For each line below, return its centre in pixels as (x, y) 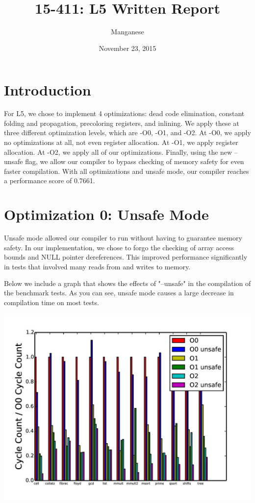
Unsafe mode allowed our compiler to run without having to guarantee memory (123, 238)
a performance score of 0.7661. (50, 180)
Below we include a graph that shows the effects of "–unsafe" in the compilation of (127, 283)
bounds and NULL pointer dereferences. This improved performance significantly (126, 257)
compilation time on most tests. (51, 302)
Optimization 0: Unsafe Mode (106, 214)
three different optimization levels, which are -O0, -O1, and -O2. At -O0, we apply (127, 132)
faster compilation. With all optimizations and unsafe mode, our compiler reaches (127, 171)
